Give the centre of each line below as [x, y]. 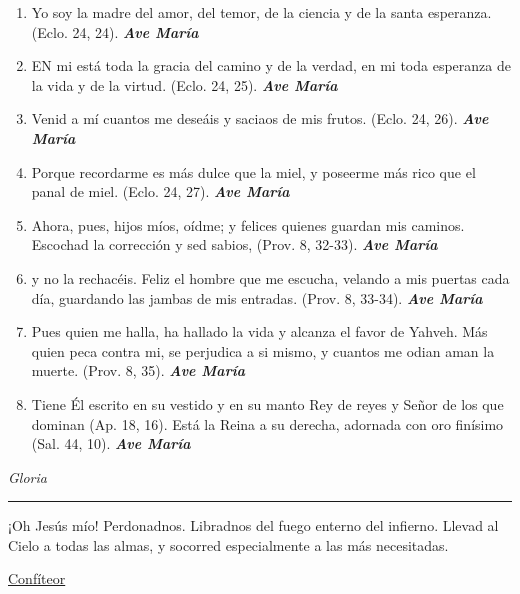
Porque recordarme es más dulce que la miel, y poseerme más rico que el [253, 171]
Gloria [27, 476]
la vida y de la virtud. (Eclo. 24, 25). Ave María [184, 84]
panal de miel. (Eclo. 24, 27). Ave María [160, 191]
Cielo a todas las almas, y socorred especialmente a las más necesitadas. [228, 544]
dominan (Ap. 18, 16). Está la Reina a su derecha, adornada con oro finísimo [267, 423]
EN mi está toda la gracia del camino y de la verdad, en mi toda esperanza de [271, 65]
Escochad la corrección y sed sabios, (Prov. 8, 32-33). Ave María [234, 244]
